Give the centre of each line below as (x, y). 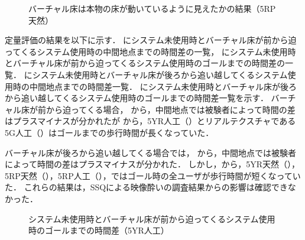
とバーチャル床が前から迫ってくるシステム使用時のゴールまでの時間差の (145, 63)
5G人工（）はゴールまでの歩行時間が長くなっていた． (109, 132)
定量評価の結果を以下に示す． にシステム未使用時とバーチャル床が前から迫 (151, 40)
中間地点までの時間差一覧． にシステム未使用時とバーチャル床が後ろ (163, 86)
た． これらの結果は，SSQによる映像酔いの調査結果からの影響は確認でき (146, 187)
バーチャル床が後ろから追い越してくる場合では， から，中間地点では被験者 (150, 152)
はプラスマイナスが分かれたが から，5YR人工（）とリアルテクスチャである (150, 121)
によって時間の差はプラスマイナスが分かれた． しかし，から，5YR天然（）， (152, 164)
